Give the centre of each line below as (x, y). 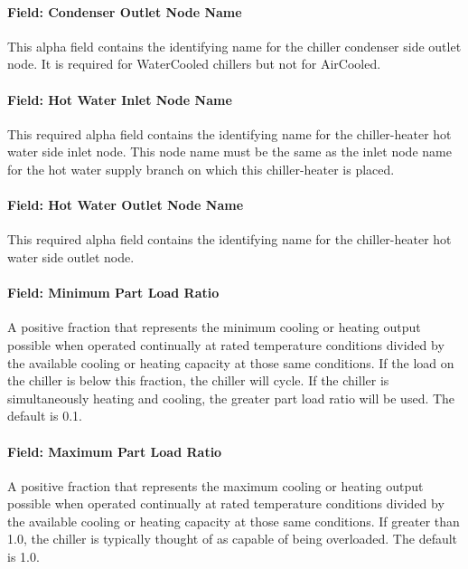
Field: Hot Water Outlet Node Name (126, 205)
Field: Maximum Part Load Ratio (115, 451)
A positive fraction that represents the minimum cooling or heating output (214, 327)
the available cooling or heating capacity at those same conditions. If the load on (231, 362)
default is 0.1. (45, 416)
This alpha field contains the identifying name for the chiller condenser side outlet (234, 46)
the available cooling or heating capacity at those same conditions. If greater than (234, 521)
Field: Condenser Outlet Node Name (125, 11)
